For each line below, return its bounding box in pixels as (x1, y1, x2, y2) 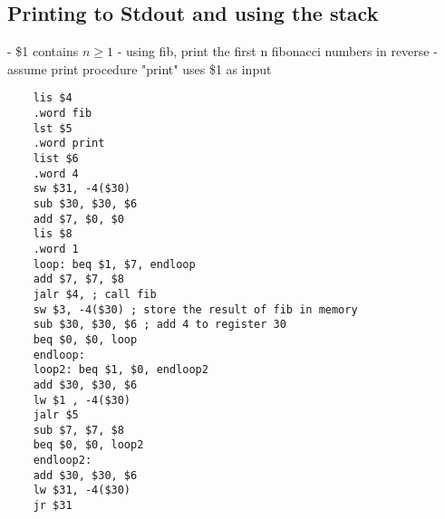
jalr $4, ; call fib (33, 287, 157, 301)
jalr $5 (33, 408, 79, 422)
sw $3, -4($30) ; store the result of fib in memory (33, 303, 358, 316)
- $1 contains (7, 42, 79, 61)
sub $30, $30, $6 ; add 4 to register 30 (33, 318, 286, 332)
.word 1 (33, 242, 79, 255)
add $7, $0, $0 (33, 212, 124, 226)
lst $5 (33, 121, 73, 135)
